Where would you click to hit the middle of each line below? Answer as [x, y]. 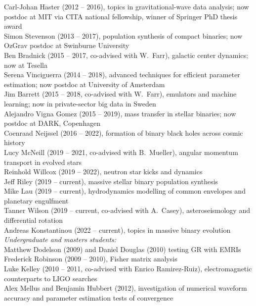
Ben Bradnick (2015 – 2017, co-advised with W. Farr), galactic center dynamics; [126, 55]
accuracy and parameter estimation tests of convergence [89, 297]
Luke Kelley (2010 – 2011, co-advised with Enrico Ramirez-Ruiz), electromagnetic [128, 269]
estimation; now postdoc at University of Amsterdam [85, 84]
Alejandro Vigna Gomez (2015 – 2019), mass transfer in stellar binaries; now [120, 113]
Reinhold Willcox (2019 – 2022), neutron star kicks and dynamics [103, 172]
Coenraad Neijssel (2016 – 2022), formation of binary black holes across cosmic [124, 132]
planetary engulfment [36, 200]
